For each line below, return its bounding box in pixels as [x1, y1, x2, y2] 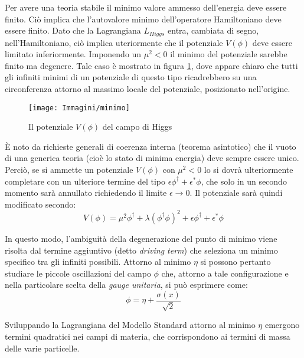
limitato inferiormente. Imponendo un [5, 48, 142, 60]
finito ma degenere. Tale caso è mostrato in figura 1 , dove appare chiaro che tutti [5, 59, 298, 71]
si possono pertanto [200, 255, 271, 268]
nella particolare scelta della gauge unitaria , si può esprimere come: [5, 278, 248, 291]
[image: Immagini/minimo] [28, 103, 130, 112]
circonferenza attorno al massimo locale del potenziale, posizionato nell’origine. [5, 83, 290, 95]
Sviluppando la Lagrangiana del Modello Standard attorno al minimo [5, 318, 256, 331]
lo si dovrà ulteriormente [204, 163, 293, 176]
